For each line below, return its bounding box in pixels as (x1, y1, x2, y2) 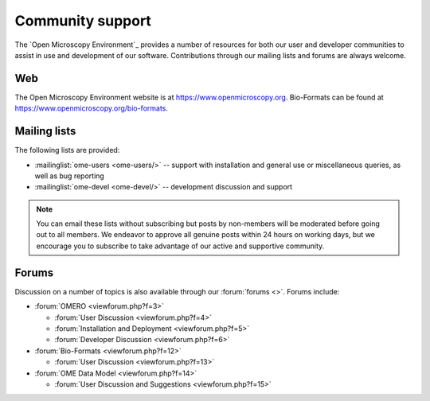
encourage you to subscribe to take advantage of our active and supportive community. (36, 241, 325, 251)
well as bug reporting (34, 171, 105, 181)
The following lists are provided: (14, 146, 120, 155)
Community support (14, 12, 151, 29)
